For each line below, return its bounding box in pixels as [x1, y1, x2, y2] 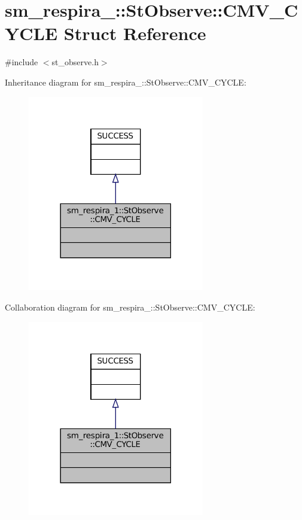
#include [5, 56, 38, 68]
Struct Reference [63, 21, 206, 45]
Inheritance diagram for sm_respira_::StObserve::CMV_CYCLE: [5, 75, 246, 88]
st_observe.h [51, 56, 99, 68]
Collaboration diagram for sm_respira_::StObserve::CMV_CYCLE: [5, 300, 255, 313]
